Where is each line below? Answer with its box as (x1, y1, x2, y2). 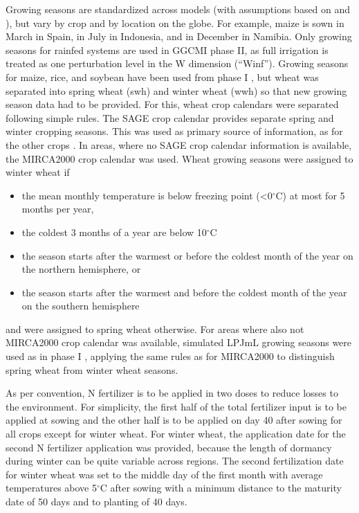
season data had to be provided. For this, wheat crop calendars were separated (6, 97, 339, 111)
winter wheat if (6, 165, 70, 179)
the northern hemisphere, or (21, 262, 141, 276)
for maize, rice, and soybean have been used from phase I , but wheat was (6, 69, 319, 84)
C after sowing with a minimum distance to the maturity (100, 480, 342, 495)
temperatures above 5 (6, 480, 97, 495)
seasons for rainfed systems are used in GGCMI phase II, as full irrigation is (6, 42, 329, 57)
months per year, (21, 201, 94, 216)
